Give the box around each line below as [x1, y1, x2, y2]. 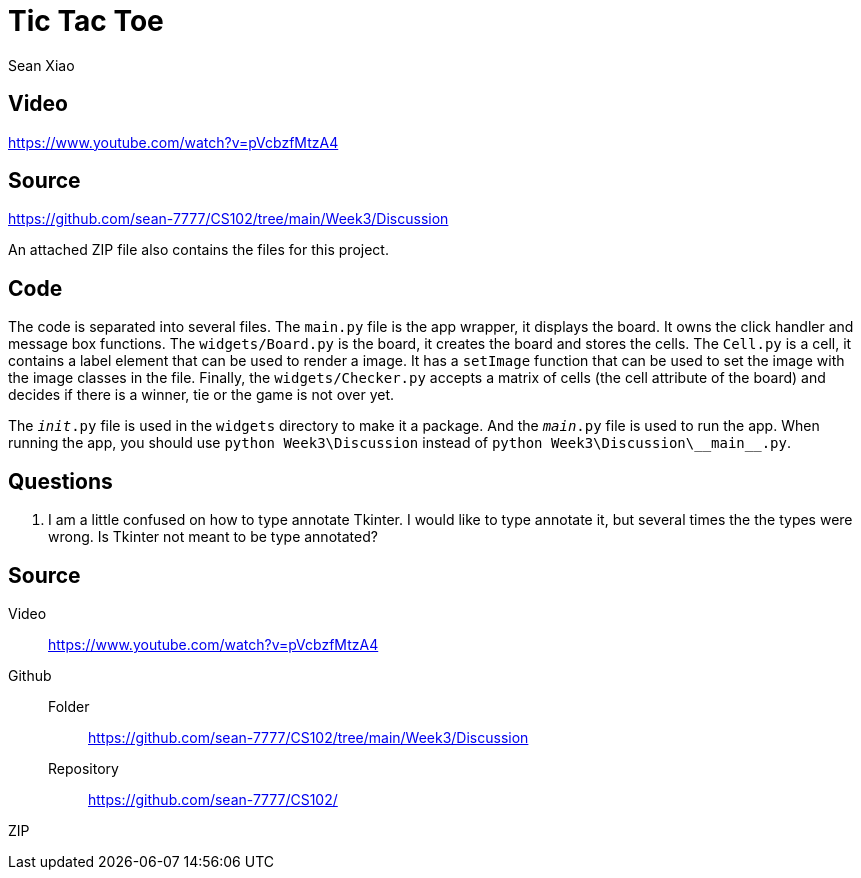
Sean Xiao [8, 56, 75, 74]
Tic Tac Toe [8, 4, 164, 38]
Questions [8, 468, 113, 494]
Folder [48, 697, 90, 715]
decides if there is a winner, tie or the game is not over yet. [8, 386, 395, 404]
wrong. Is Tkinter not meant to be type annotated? [48, 528, 378, 546]
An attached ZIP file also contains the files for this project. [8, 241, 389, 259]
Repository [48, 759, 119, 777]
